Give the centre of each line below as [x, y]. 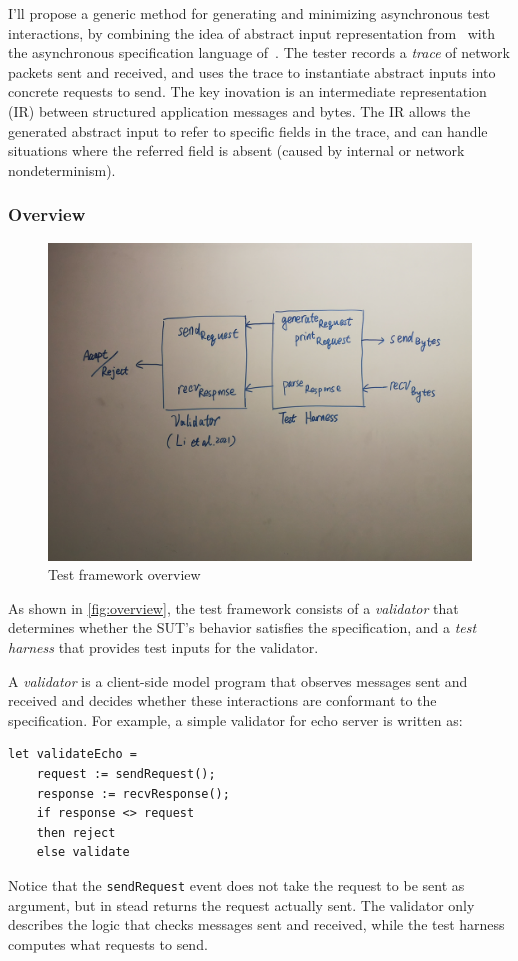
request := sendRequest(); [126, 773]
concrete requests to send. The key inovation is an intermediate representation [247, 91]
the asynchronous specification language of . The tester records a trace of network [259, 52]
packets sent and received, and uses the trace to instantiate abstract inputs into [252, 71]
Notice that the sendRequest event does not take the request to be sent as [236, 884]
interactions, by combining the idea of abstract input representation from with [251, 32]
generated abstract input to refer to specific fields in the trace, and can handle [248, 130]
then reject [76, 832]
